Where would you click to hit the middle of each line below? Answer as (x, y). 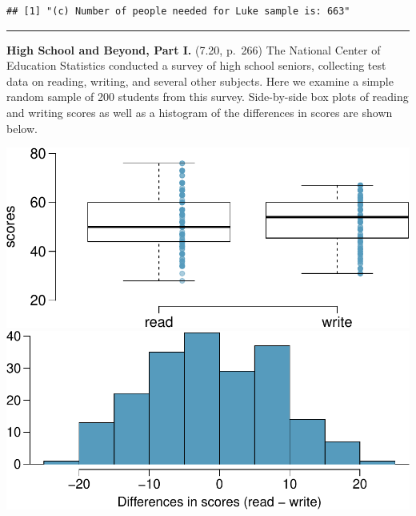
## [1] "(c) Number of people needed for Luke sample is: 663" (178, 11)
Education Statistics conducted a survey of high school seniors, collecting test (196, 65)
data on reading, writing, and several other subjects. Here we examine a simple (200, 81)
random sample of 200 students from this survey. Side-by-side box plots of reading (208, 97)
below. (22, 128)
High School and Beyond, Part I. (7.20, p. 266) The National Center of (194, 49)
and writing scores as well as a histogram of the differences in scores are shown (200, 112)
